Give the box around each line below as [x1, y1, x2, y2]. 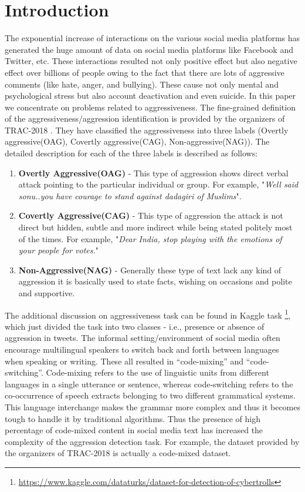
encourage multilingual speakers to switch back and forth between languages [5, 343, 279, 356]
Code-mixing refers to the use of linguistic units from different [46, 366, 269, 379]
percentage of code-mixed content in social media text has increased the [5, 424, 263, 436]
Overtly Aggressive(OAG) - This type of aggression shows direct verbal [18, 166, 289, 179]
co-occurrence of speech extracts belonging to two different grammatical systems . [5, 389, 296, 401]
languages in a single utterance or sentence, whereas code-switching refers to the [5, 377, 293, 390]
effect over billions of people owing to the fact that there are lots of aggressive [5, 66, 284, 78]
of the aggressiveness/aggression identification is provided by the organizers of [5, 112, 285, 125]
